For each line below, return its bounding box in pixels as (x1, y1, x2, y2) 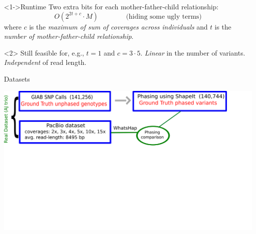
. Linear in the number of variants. (140, 47, 245, 58)
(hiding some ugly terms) (126, 13, 202, 20)
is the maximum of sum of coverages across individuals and (29, 21, 208, 31)
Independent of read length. (4, 57, 87, 67)
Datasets (4, 73, 30, 84)
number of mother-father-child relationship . (4, 31, 133, 41)
